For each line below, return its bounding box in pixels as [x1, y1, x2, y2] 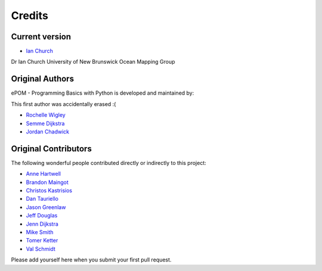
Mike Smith [26, 228, 54, 235]
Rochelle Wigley [26, 111, 66, 119]
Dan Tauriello [26, 195, 59, 203]
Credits [11, 9, 49, 22]
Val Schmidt [26, 245, 56, 253]
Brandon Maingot [26, 179, 69, 186]
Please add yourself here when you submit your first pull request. [11, 256, 172, 263]
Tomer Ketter [26, 237, 58, 244]
